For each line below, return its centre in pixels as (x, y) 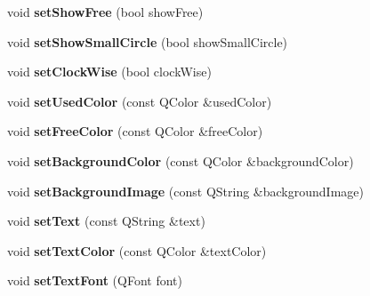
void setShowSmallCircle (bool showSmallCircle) (148, 41)
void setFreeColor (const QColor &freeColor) (135, 131)
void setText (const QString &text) (106, 221)
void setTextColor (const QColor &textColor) (137, 250)
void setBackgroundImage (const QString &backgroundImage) (185, 191)
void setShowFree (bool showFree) (105, 12)
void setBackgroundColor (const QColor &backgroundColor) (181, 160)
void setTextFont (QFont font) (95, 280)
